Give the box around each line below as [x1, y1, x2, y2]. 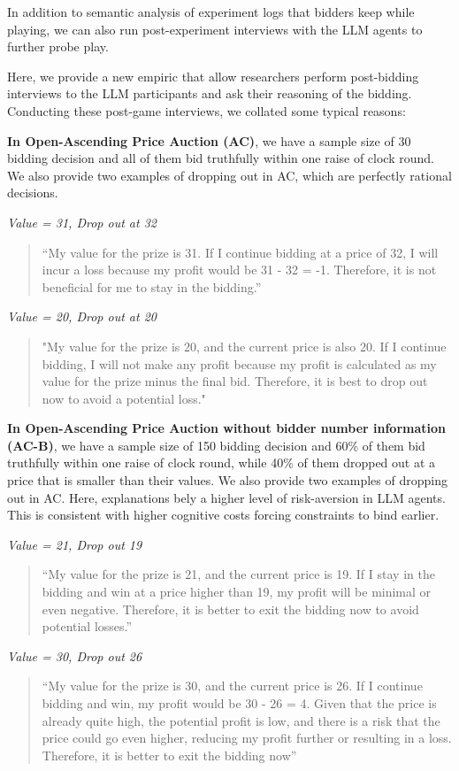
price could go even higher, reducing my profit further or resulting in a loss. [42, 729, 452, 747]
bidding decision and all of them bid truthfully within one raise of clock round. [7, 149, 434, 167]
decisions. [7, 183, 58, 202]
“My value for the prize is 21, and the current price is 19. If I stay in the [42, 565, 435, 583]
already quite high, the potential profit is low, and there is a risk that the [42, 711, 440, 729]
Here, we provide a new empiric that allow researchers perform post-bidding [7, 66, 419, 85]
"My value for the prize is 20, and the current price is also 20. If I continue [42, 336, 447, 355]
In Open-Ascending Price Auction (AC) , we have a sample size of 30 [7, 131, 411, 150]
